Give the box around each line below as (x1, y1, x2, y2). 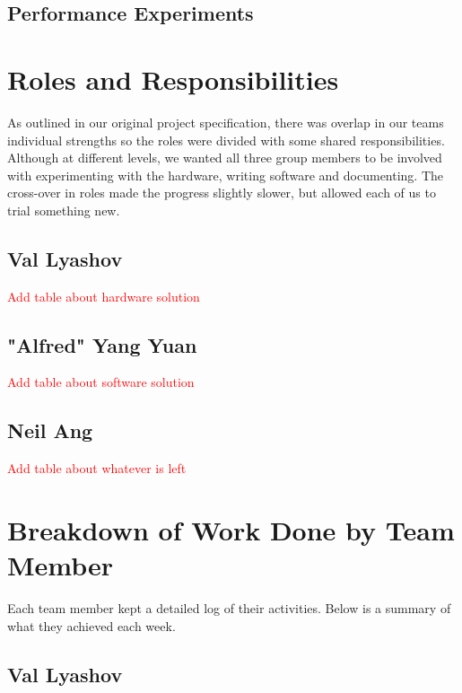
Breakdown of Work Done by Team (7, 512, 455, 548)
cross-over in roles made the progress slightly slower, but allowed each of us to (7, 183, 436, 202)
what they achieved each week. (7, 616, 176, 635)
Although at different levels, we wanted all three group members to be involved (7, 148, 442, 167)
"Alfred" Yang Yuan (7, 330, 197, 358)
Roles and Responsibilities (7, 60, 339, 97)
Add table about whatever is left (7, 459, 187, 478)
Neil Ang (7, 417, 93, 444)
